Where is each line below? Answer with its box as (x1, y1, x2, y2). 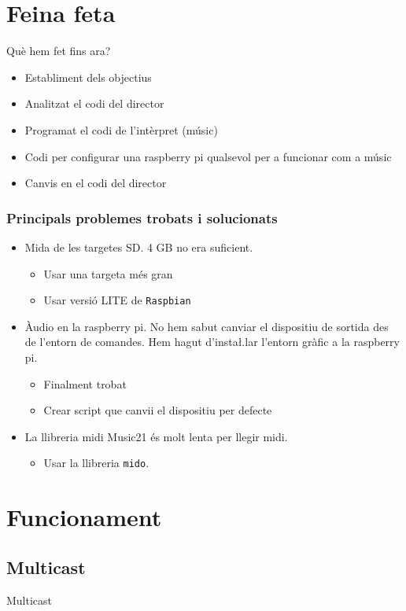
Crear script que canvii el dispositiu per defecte (43, 402, 272, 418)
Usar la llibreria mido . (43, 455, 149, 471)
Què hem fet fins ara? (6, 42, 111, 59)
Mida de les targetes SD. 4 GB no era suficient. (24, 238, 253, 255)
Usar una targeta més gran (43, 265, 173, 282)
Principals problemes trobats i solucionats (6, 208, 278, 227)
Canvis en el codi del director (24, 175, 167, 191)
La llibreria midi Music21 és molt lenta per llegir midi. (24, 428, 288, 444)
